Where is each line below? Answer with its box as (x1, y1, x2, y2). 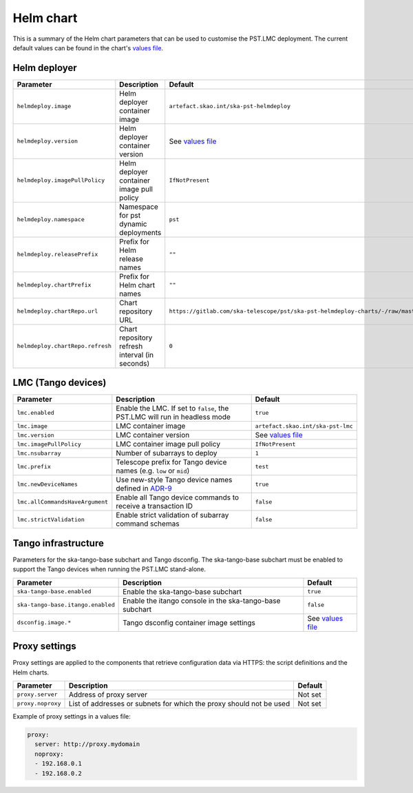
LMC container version (116, 431, 190, 440)
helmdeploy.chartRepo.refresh (17, 342, 112, 350)
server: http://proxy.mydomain (34, 741, 140, 748)
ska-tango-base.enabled (17, 588, 92, 595)
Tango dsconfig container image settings (123, 617, 256, 627)
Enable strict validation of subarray (116, 511, 229, 520)
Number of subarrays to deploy (116, 449, 218, 458)
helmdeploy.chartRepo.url (17, 307, 98, 315)
